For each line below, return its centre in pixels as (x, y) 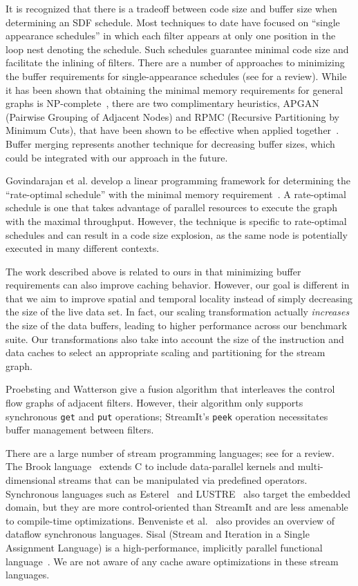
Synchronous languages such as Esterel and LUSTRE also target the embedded (178, 493)
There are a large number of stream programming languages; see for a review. (170, 452)
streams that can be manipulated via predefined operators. (183, 480)
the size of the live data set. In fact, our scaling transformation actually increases (178, 312)
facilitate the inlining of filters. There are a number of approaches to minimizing (175, 62)
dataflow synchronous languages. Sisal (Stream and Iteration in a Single (158, 534)
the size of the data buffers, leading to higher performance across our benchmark (177, 325)
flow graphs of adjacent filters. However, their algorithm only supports (154, 403)
